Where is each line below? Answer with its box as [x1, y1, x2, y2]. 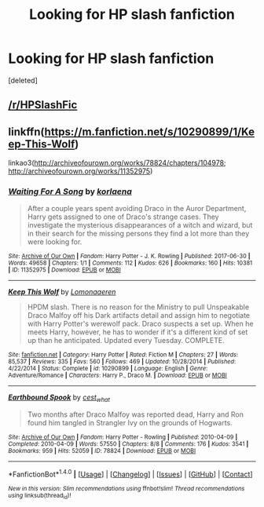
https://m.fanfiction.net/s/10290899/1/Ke [44, 125, 255, 138]
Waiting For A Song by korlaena [8, 186, 132, 197]
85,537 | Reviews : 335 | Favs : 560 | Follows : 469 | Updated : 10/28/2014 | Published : [8, 358, 236, 366]
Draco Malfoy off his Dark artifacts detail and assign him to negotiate [27, 311, 251, 320]
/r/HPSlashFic [8, 98, 78, 111]
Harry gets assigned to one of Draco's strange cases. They [27, 212, 219, 221]
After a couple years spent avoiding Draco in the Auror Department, [27, 204, 247, 213]
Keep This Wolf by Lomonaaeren [8, 287, 116, 297]
